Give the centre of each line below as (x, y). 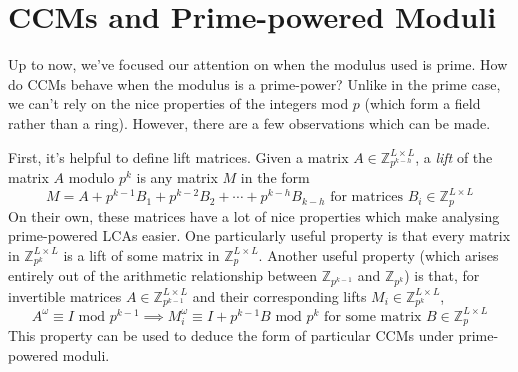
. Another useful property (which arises (378, 254)
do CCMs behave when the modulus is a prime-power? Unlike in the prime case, (254, 83)
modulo (91, 177)
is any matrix (177, 177)
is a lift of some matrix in (141, 254)
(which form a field (422, 103)
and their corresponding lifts (279, 295)
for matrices (367, 197)
